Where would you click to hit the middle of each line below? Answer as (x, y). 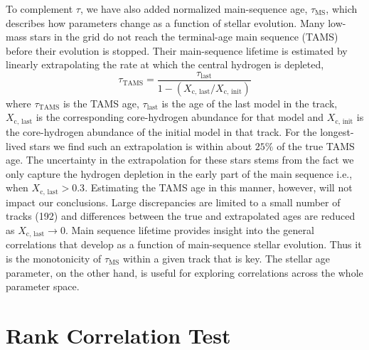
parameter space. (43, 286)
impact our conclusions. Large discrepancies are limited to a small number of (173, 202)
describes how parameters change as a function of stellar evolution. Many (165, 22)
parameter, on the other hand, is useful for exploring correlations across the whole (184, 272)
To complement (39, 9)
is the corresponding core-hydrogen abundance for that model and (180, 117)
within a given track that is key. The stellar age (226, 258)
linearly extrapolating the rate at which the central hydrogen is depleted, (165, 64)
